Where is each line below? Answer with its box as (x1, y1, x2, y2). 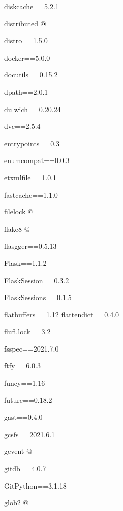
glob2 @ (4, 497, 29, 508)
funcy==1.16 (4, 378, 45, 388)
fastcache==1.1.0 (4, 189, 58, 200)
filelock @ (4, 206, 34, 217)
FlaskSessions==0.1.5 (4, 292, 72, 303)
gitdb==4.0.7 (4, 463, 46, 474)
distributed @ (4, 18, 46, 29)
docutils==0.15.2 (4, 69, 58, 80)
